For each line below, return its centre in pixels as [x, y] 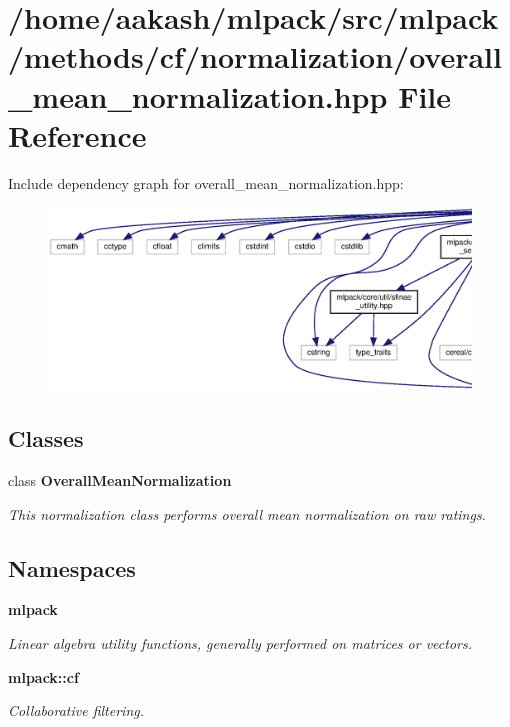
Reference [77, 134]
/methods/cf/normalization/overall [255, 56]
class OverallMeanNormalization [120, 480]
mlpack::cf [43, 676]
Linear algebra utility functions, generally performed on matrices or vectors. [240, 643]
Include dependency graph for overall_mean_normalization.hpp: [206, 182]
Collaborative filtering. [76, 710]
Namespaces [72, 567]
